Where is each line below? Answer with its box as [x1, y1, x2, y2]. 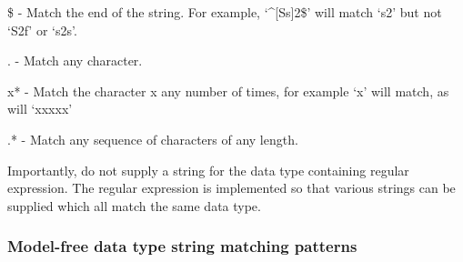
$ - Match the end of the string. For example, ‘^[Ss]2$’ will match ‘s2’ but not [7, 3, 442, 21]
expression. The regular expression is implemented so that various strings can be [7, 178, 456, 197]
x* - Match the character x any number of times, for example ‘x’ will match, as [7, 81, 449, 100]
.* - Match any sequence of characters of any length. [7, 129, 298, 148]
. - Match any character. [7, 51, 143, 70]
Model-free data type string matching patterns [7, 235, 357, 257]
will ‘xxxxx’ [7, 99, 73, 118]
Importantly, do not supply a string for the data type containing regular [7, 160, 409, 179]
